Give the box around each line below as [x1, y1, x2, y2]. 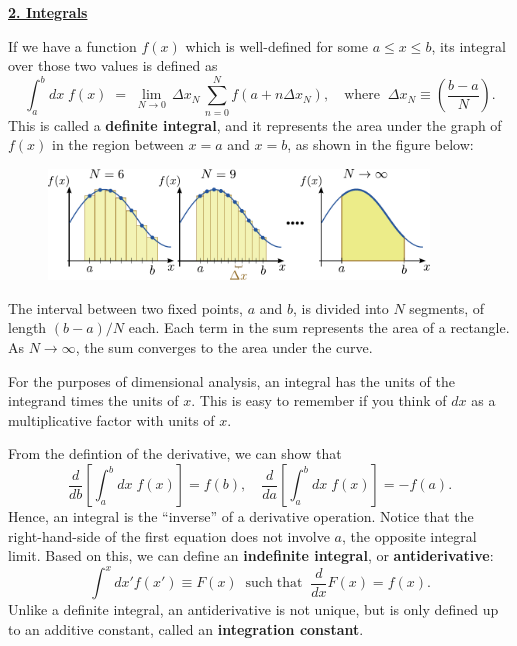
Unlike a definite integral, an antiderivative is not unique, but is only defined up [8, 599, 499, 620]
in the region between [52, 134, 184, 155]
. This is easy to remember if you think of [191, 390, 447, 411]
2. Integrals [8, 2, 88, 22]
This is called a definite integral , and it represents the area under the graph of [8, 114, 502, 135]
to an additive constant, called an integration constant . [8, 618, 364, 639]
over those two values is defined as [8, 55, 218, 76]
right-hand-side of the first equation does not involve [8, 525, 330, 546]
